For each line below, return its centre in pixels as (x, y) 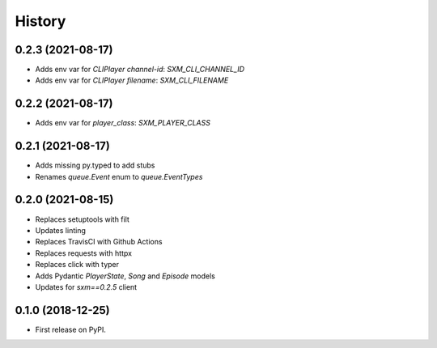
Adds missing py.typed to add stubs (95, 165)
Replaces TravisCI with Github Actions (99, 242)
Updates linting (61, 230)
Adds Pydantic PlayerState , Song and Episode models (125, 276)
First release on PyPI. (71, 329)
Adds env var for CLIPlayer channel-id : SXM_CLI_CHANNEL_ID (140, 70)
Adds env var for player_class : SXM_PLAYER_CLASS (123, 123)
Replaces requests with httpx (84, 253)
